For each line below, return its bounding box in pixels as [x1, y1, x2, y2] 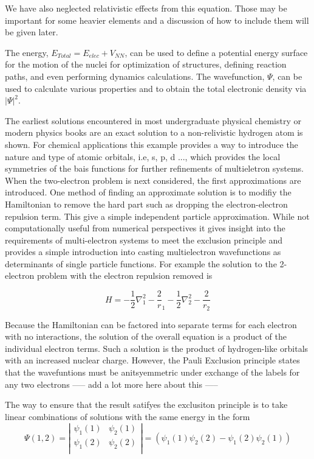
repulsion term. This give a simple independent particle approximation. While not [5, 209, 310, 222]
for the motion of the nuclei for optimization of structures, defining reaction [5, 58, 287, 71]
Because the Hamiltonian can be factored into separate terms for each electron [5, 318, 297, 331]
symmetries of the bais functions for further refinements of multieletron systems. [5, 162, 304, 175]
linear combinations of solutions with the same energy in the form [5, 410, 250, 422]
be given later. [5, 26, 58, 38]
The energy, [5, 46, 49, 58]
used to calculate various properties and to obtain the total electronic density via [5, 82, 307, 94]
